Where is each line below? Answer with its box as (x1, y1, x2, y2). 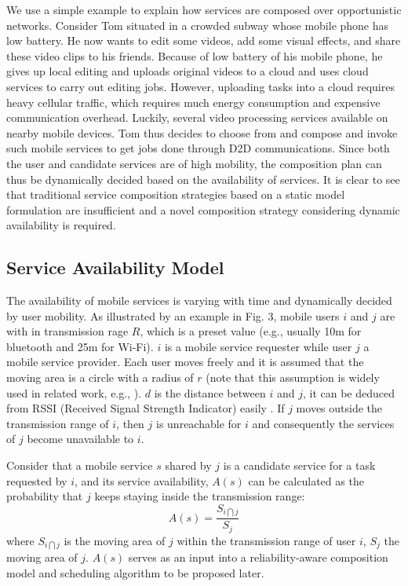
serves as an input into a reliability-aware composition (128, 549, 388, 566)
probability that (6, 488, 83, 504)
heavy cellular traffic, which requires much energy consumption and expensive (6, 93, 381, 110)
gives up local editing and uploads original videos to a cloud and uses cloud (6, 63, 369, 79)
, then (116, 415, 144, 431)
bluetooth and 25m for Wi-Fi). (6, 338, 154, 354)
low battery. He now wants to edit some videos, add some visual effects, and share (6, 32, 401, 49)
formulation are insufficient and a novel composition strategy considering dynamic (6, 201, 400, 218)
